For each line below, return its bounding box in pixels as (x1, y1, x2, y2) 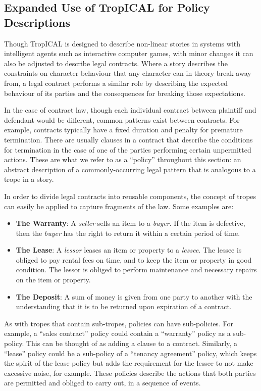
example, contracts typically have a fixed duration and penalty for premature (4, 124, 243, 135)
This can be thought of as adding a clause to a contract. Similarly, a (26, 338, 237, 349)
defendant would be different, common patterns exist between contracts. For (4, 114, 240, 125)
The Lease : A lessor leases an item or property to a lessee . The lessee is (16, 245, 242, 255)
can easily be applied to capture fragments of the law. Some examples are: (4, 201, 234, 211)
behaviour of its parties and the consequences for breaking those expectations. (4, 87, 245, 98)
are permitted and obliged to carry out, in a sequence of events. (4, 377, 201, 388)
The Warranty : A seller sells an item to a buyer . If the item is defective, (16, 218, 245, 228)
